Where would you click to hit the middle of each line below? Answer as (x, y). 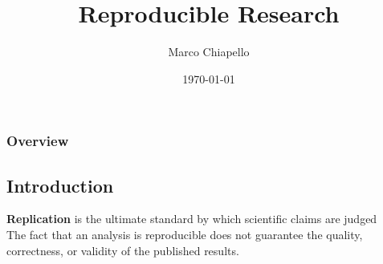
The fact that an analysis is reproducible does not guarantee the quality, (185, 235)
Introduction (60, 185)
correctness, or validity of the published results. (123, 250)
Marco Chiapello (209, 52)
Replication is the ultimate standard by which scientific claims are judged (192, 219)
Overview (38, 141)
